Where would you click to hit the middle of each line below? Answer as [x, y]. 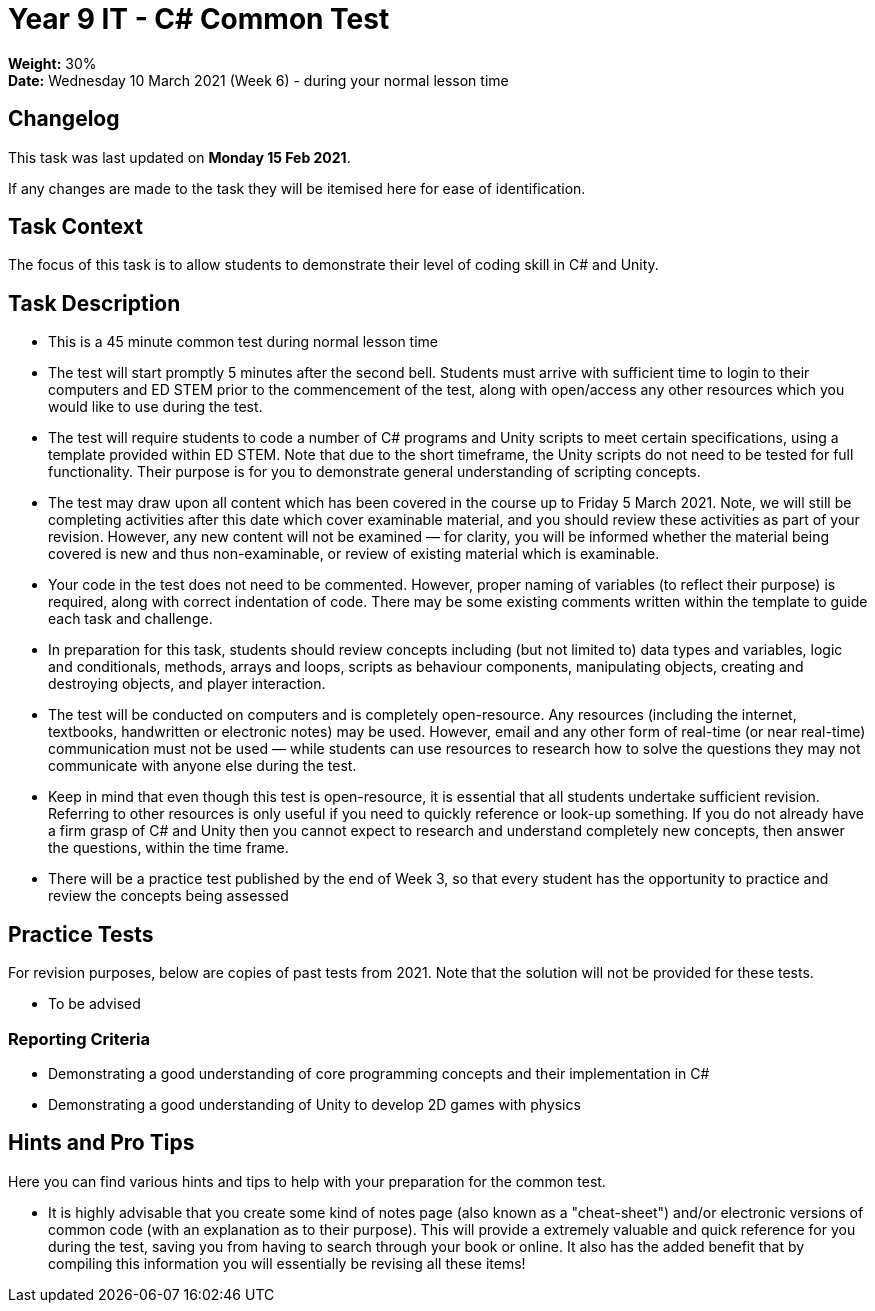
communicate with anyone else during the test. [202, 766]
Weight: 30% [52, 63]
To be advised [94, 1004]
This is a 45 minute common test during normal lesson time [243, 342]
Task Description [94, 303]
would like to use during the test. [155, 407]
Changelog [64, 119]
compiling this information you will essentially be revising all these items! [287, 1263]
